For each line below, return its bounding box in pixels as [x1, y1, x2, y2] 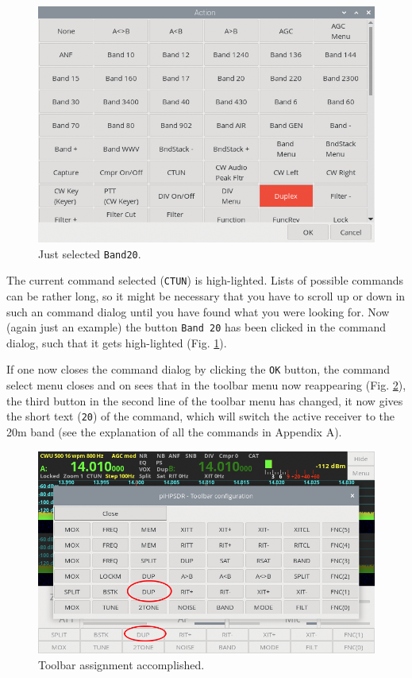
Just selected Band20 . [38, 245, 141, 262]
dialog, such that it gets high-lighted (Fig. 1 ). [6, 334, 227, 351]
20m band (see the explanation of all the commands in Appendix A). [6, 423, 342, 440]
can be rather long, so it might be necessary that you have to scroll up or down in [6, 288, 406, 304]
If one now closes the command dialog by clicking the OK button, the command [6, 361, 391, 378]
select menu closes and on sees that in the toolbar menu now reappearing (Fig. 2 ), [6, 377, 406, 393]
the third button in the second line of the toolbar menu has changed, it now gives [6, 392, 403, 409]
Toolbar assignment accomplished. [38, 656, 205, 672]
